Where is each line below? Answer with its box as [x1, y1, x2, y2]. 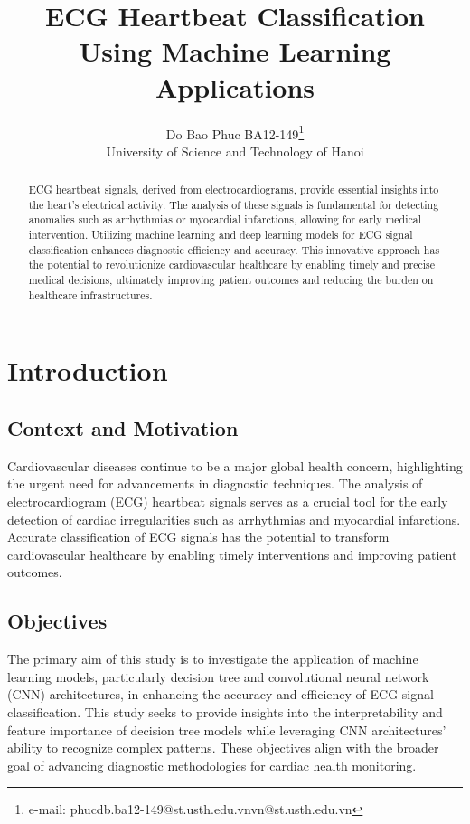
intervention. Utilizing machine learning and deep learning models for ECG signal [28, 227, 413, 242]
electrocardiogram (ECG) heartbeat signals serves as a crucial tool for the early [7, 491, 448, 510]
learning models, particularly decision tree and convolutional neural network [7, 667, 429, 686]
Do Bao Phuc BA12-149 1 [165, 121, 305, 143]
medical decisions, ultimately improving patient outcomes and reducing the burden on [28, 272, 434, 288]
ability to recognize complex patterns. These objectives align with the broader [7, 738, 439, 757]
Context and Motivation [7, 413, 239, 441]
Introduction [7, 352, 168, 389]
